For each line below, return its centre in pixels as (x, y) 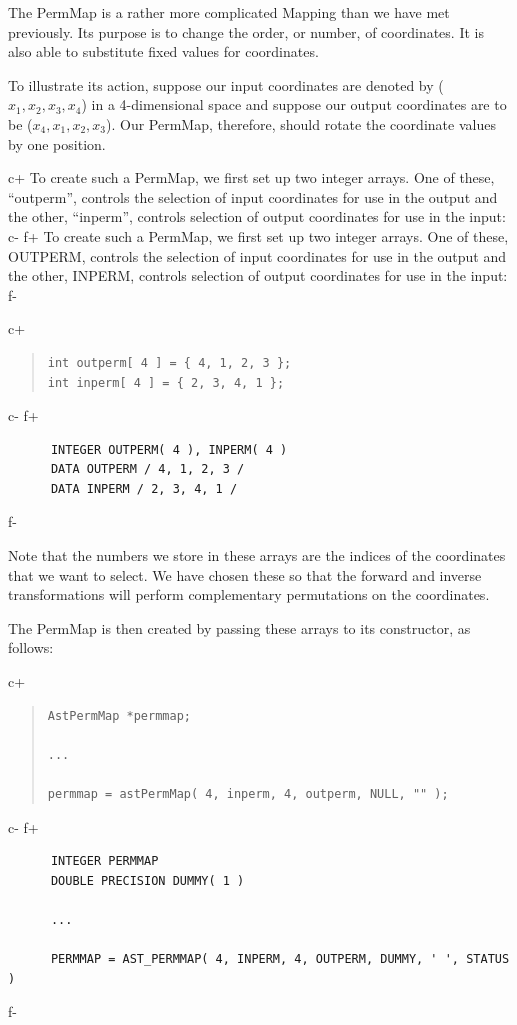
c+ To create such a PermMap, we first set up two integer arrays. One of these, (251, 177)
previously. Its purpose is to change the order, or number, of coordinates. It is (246, 31)
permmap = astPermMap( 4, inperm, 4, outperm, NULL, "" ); (248, 794)
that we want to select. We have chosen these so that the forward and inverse (245, 574)
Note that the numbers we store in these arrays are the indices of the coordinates (257, 555)
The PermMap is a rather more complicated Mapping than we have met (229, 12)
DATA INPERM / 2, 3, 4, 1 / (144, 488)
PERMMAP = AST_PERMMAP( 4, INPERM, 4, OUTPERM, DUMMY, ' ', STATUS (280, 959)
